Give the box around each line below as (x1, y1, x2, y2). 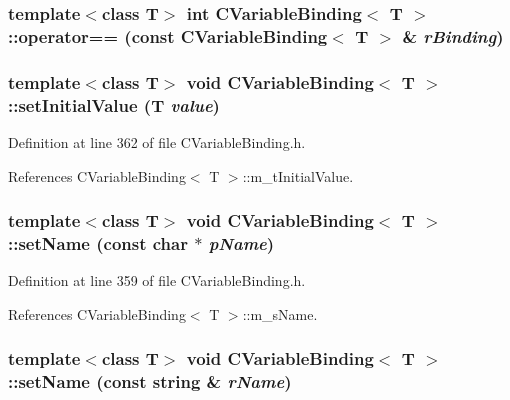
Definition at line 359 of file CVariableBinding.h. (8, 270, 306, 291)
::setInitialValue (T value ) (8, 92, 220, 117)
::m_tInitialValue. (242, 165, 354, 186)
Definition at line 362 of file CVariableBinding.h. (8, 131, 306, 152)
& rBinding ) (402, 23, 504, 48)
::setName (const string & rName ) (8, 369, 292, 394)
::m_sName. (242, 303, 318, 324)
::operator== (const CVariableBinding (8, 23, 328, 48)
